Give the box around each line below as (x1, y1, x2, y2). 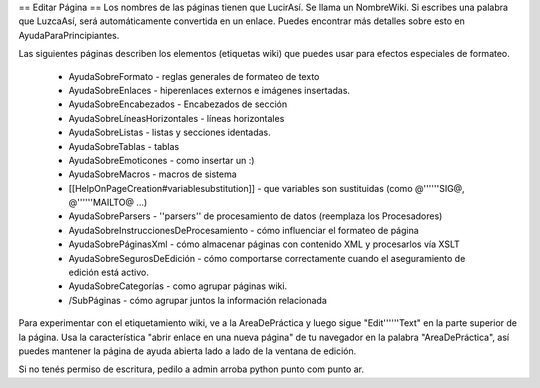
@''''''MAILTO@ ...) (68, 196, 148, 209)
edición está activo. (68, 266, 149, 279)
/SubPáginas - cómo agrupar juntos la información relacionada (68, 294, 327, 306)
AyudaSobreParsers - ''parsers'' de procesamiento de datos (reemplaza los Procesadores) (68, 210, 443, 222)
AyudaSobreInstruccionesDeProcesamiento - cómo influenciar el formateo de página (68, 224, 419, 236)
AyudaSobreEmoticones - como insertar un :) (68, 154, 255, 166)
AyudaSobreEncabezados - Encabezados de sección (68, 98, 288, 110)
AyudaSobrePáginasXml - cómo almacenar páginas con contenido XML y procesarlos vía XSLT (68, 238, 460, 250)
